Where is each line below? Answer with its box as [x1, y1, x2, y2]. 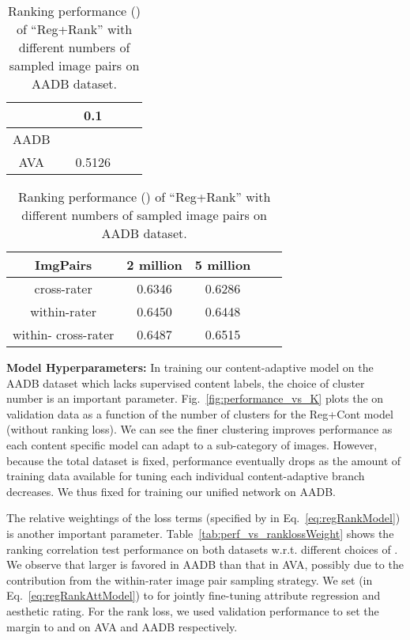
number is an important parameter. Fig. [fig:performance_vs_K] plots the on [6, 390, 384, 407]
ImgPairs [34, 256, 92, 274]
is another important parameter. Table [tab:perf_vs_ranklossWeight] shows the [6, 524, 394, 541]
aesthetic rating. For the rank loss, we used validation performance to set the [6, 602, 379, 619]
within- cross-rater [13, 325, 115, 343]
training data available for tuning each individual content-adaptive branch [6, 468, 365, 484]
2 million [126, 256, 182, 274]
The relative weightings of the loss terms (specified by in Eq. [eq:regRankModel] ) [6, 509, 401, 526]
